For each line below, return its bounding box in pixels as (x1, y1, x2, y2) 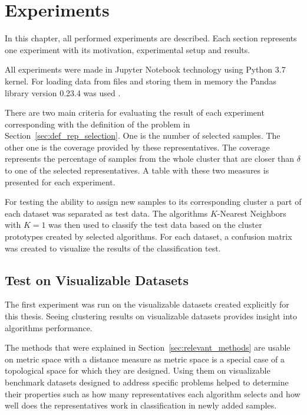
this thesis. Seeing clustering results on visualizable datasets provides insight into (5, 310, 298, 322)
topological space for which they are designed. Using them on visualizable (5, 364, 270, 377)
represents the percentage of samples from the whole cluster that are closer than (5, 152, 295, 165)
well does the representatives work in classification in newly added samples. (5, 399, 277, 411)
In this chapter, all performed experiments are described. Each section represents (5, 32, 297, 44)
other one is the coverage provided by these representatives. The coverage (5, 140, 270, 153)
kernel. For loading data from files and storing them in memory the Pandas (5, 74, 276, 87)
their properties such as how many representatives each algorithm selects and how (5, 387, 301, 400)
